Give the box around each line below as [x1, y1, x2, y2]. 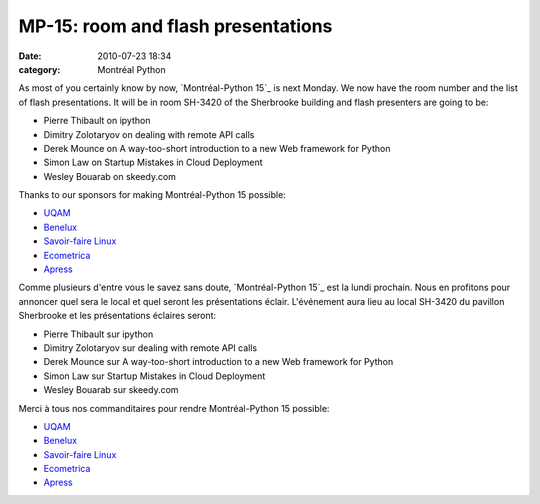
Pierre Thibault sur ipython [43, 328, 154, 340]
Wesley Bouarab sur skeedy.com [43, 384, 179, 396]
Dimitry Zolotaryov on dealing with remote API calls [43, 128, 255, 140]
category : [18, 63, 61, 75]
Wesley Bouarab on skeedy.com [43, 170, 177, 182]
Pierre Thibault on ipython [43, 115, 151, 127]
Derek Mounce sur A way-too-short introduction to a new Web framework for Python [43, 356, 394, 368]
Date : [18, 50, 42, 62]
